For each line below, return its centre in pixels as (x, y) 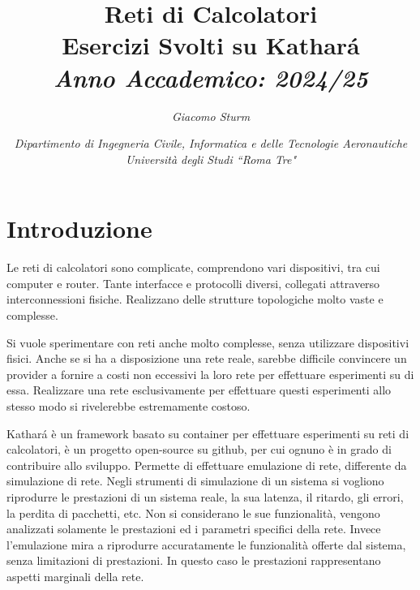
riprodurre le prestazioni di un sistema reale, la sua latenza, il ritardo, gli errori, (205, 496)
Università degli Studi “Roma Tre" (211, 159)
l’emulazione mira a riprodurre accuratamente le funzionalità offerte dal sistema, (206, 544)
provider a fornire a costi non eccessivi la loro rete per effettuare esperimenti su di (210, 374)
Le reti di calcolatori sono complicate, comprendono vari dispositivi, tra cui (193, 267)
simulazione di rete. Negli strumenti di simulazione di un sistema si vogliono (195, 481)
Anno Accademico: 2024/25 (211, 77)
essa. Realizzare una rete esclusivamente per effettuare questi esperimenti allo (199, 390)
